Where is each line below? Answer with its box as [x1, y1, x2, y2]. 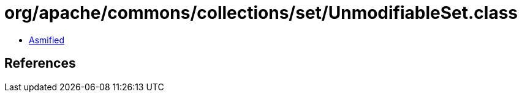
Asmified [29, 34, 65, 45]
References [4, 56, 76, 71]
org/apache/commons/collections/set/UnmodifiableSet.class [4, 2, 518, 23]
